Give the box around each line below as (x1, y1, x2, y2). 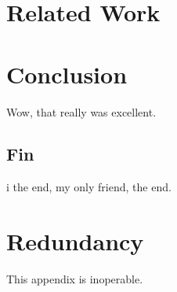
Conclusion (6, 57, 128, 90)
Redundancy (6, 225, 144, 257)
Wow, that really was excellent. (6, 103, 157, 120)
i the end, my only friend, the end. (6, 179, 172, 195)
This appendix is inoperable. (6, 271, 143, 287)
